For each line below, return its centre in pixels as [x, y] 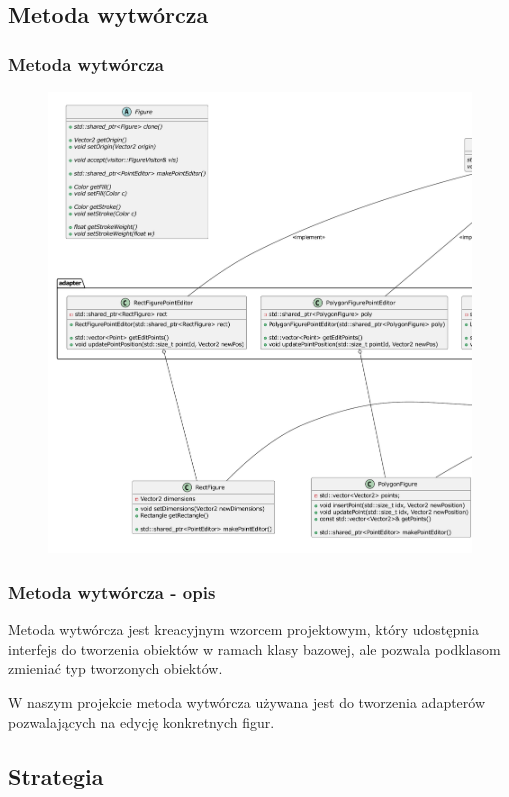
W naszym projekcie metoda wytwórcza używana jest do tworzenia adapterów [247, 701]
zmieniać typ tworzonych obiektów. [115, 668]
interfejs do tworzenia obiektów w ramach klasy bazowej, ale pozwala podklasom [254, 648]
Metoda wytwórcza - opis [112, 591]
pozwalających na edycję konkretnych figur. [141, 721]
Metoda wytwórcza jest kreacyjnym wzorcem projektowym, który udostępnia [243, 629]
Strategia [56, 775]
